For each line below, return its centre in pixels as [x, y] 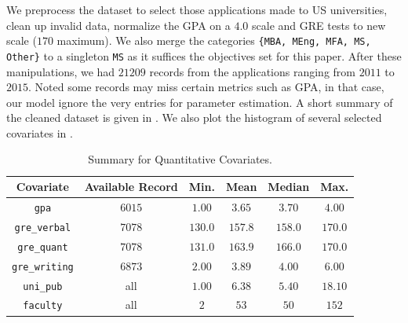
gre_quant [43, 247]
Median [289, 187]
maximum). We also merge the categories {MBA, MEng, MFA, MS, [214, 40]
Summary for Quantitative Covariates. [180, 159]
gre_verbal [43, 228]
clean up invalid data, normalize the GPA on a [118, 25]
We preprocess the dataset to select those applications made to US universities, [197, 9]
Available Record [131, 187]
